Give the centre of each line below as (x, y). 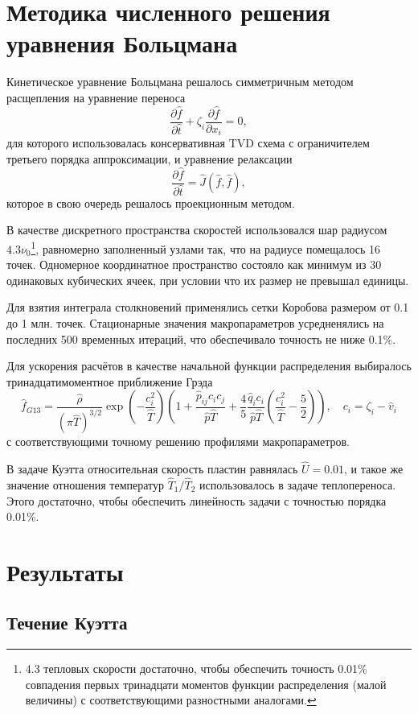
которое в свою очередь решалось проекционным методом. (151, 202)
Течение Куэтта (67, 623)
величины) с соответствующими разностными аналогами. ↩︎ (171, 700)
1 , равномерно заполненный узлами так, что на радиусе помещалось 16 (206, 247)
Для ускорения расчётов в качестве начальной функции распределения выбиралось (209, 366)
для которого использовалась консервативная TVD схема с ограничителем (188, 143)
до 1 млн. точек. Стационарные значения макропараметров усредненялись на (195, 322)
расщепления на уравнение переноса (96, 97)
